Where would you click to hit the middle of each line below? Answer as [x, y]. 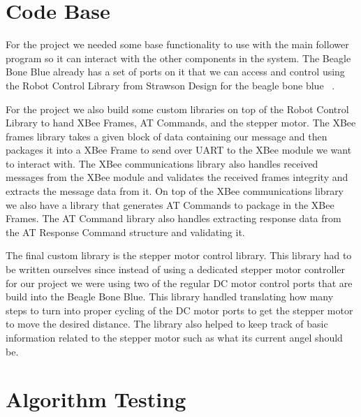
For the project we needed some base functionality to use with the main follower [177, 44]
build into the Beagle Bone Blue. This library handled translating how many [170, 297]
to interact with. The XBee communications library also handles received [162, 163]
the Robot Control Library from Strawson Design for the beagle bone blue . [170, 85]
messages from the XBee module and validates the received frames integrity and [177, 177]
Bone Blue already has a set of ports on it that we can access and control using [175, 72]
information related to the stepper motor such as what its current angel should [174, 337]
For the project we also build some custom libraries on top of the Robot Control [177, 109]
